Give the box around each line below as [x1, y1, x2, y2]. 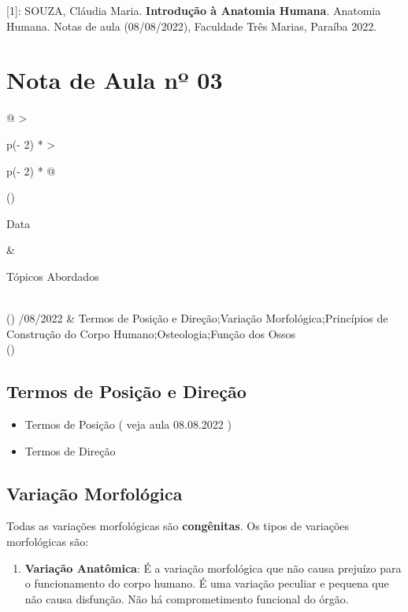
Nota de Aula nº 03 [6, 64, 223, 96]
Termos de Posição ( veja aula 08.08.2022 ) [24, 416, 232, 433]
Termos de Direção [24, 442, 116, 459]
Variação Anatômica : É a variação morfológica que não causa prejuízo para [24, 559, 402, 576]
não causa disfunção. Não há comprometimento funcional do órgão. [24, 590, 349, 606]
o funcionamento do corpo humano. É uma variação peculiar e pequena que [24, 575, 389, 592]
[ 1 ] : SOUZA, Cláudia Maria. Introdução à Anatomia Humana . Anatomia [6, 2, 381, 18]
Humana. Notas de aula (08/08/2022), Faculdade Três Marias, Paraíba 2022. [6, 17, 377, 34]
